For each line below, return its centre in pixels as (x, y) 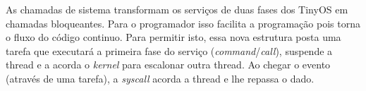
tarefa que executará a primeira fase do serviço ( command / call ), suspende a (169, 50)
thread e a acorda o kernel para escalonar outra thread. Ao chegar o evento (168, 65)
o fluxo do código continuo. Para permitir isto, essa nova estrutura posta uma (173, 37)
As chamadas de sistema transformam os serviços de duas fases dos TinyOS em (177, 9)
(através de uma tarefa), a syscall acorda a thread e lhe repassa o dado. (160, 78)
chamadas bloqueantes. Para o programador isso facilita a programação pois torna (183, 23)
